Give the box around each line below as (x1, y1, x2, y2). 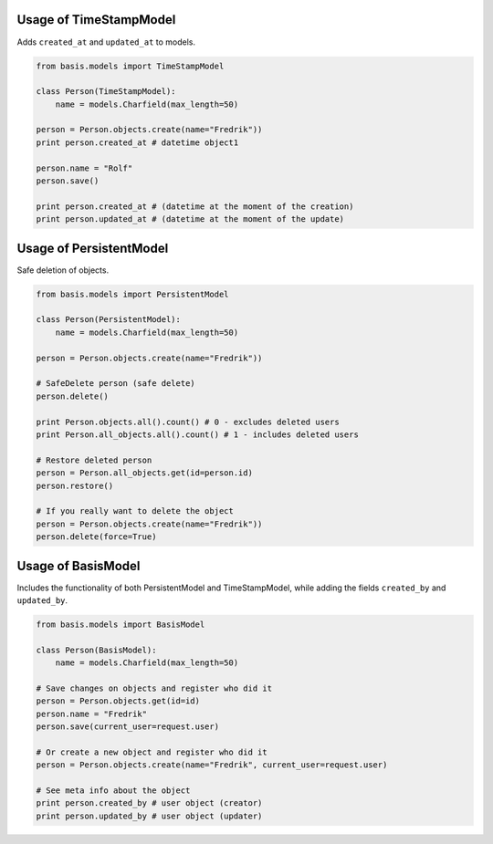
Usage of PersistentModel (16, 240, 169, 255)
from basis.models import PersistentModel (36, 288, 229, 299)
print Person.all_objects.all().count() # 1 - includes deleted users (36, 429, 360, 440)
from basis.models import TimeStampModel (36, 60, 225, 71)
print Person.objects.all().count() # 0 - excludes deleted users (36, 416, 340, 427)
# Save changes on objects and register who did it (36, 682, 273, 693)
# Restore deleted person (36, 454, 152, 465)
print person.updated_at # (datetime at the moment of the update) (36, 214, 345, 224)
